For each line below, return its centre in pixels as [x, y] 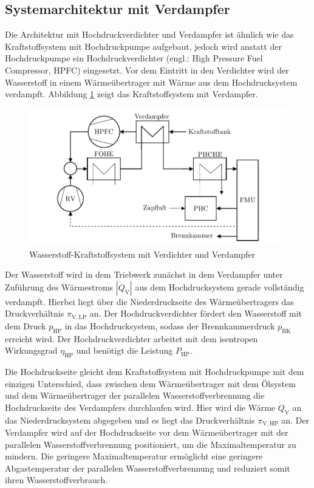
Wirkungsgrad [31, 350]
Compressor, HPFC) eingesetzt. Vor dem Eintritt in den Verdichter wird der [147, 70]
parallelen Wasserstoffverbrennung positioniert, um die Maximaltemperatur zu [151, 444]
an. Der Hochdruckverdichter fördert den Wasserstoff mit [196, 313]
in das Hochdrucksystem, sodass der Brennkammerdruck [170, 325]
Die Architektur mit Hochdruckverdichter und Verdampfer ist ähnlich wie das [149, 34]
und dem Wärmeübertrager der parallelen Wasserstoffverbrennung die [135, 395]
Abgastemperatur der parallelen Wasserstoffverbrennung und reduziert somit [148, 468]
